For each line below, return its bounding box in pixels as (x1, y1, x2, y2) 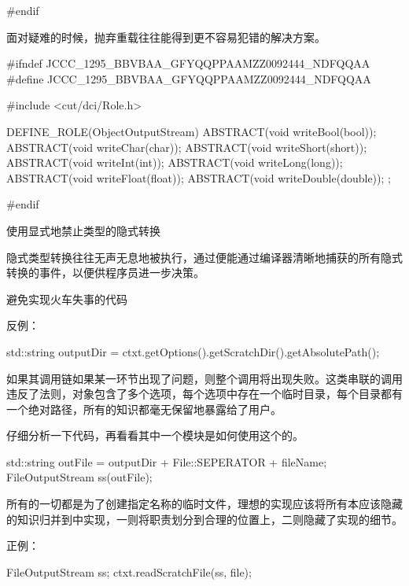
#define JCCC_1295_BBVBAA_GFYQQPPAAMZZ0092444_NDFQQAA (6, 70, 371, 87)
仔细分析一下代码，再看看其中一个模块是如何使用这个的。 (6, 427, 304, 444)
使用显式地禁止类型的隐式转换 (6, 222, 160, 238)
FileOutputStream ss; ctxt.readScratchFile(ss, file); (6, 563, 252, 580)
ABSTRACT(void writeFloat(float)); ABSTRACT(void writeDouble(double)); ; (6, 169, 391, 186)
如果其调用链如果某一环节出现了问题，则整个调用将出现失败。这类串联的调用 (6, 370, 403, 386)
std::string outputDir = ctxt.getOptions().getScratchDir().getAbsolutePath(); (6, 343, 380, 359)
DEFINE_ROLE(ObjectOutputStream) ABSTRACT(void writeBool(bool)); (6, 123, 377, 139)
